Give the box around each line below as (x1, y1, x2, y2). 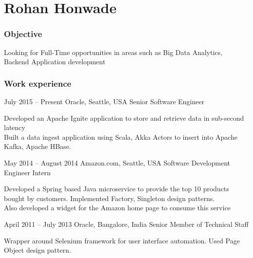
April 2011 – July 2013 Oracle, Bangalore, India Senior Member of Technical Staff (4, 219, 249, 229)
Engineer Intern (4, 167, 51, 177)
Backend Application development (4, 56, 106, 67)
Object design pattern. (4, 245, 71, 255)
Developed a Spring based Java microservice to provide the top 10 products (4, 184, 229, 194)
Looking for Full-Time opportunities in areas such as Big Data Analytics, (4, 47, 222, 57)
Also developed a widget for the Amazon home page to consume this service (4, 203, 231, 213)
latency (4, 122, 25, 132)
